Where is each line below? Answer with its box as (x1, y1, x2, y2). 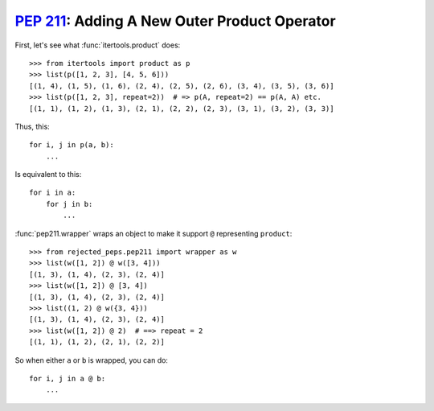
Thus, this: (14, 121, 50, 131)
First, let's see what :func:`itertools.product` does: (14, 40, 181, 50)
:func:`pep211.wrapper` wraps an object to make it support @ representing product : (14, 228, 293, 238)
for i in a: (29, 188, 76, 197)
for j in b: (45, 199, 93, 208)
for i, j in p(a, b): (29, 141, 114, 150)
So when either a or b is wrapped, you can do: (14, 355, 169, 365)
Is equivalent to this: (14, 170, 82, 179)
